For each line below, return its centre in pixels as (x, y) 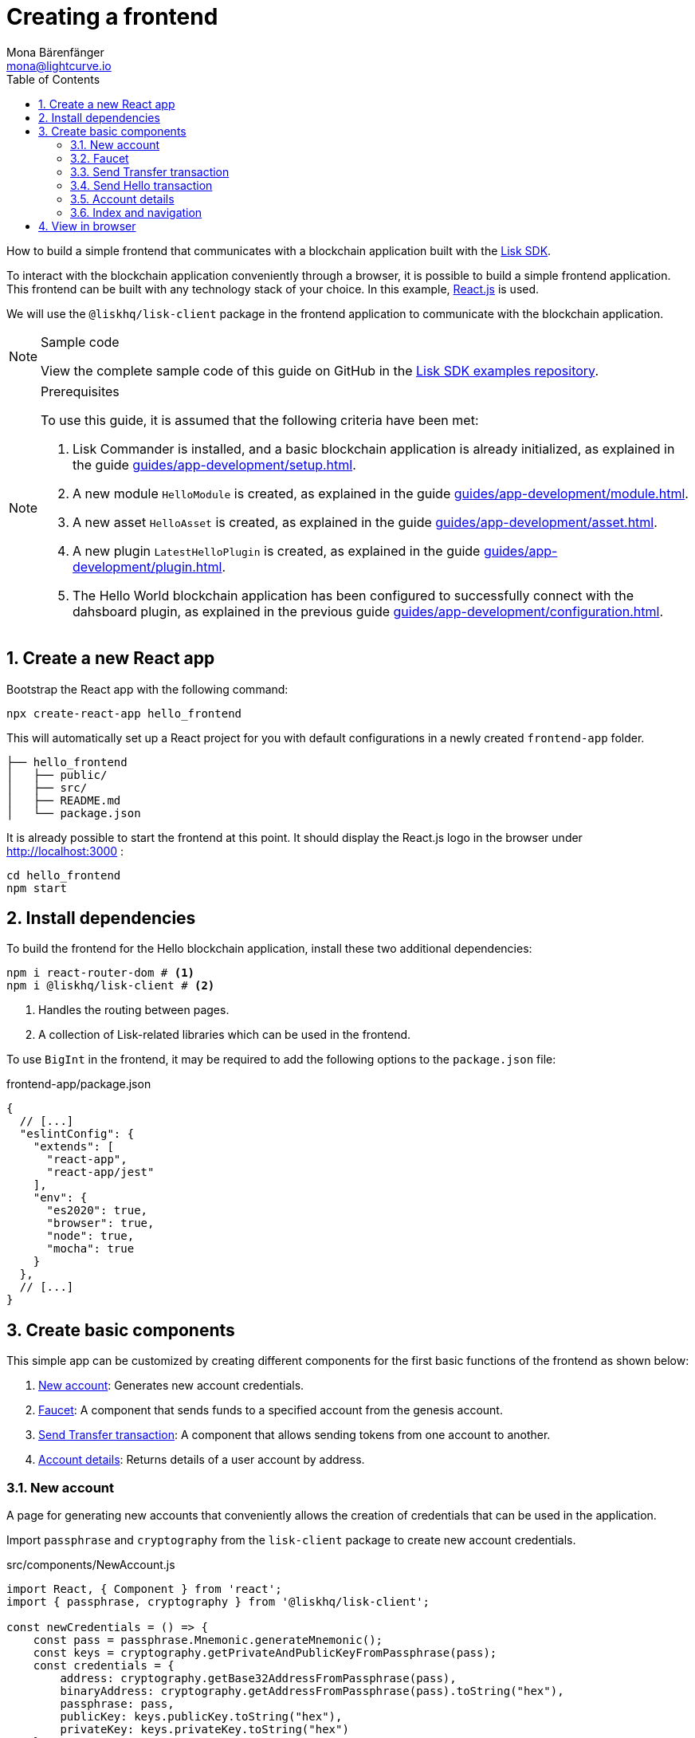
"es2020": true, (97, 1211)
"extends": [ (73, 1147)
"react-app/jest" (100, 1172)
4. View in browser (87, 226)
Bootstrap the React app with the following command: (147, 689)
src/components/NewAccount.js (91, 1565)
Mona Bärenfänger (55, 52)
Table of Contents (53, 79)
